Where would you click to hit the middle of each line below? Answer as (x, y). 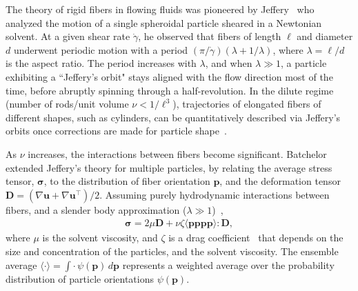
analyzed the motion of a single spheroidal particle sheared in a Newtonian (164, 22)
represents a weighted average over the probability (228, 264)
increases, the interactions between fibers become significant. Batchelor (177, 153)
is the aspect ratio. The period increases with (101, 63)
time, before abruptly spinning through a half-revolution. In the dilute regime (170, 90)
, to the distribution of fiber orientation (127, 181)
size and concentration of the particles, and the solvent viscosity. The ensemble (172, 251)
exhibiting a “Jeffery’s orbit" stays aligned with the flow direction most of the (169, 76)
